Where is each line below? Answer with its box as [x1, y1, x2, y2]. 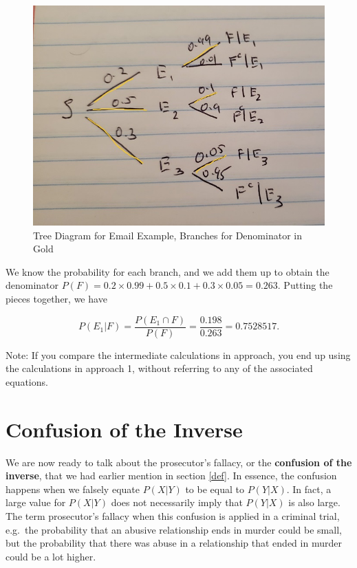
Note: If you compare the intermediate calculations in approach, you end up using [6, 347, 351, 362]
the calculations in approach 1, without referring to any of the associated [6, 361, 313, 375]
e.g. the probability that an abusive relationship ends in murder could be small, [6, 522, 342, 536]
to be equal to [185, 481, 244, 496]
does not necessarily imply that [111, 495, 243, 510]
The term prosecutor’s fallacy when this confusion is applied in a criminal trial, [6, 508, 340, 523]
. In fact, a [286, 481, 332, 496]
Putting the [283, 278, 333, 292]
